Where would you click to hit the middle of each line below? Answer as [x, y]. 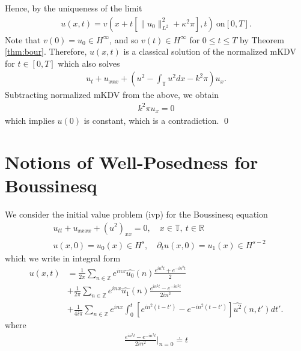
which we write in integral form [63, 258]
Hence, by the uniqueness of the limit [74, 8]
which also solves [89, 63]
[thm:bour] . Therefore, [46, 51]
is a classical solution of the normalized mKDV [210, 51]
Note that [23, 39]
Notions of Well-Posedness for [132, 161]
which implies [30, 121]
